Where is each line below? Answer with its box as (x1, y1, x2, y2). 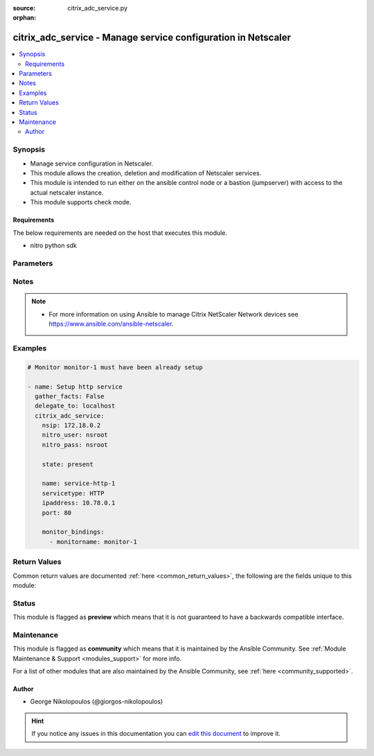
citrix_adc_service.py (67, 4, 128, 12)
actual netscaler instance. (30, 188, 104, 197)
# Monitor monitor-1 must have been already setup (27, 363, 204, 371)
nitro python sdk (30, 241, 78, 249)
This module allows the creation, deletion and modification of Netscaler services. (30, 168, 262, 177)
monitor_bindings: (42, 528, 105, 536)
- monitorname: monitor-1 (49, 538, 138, 545)
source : (12, 4, 36, 12)
